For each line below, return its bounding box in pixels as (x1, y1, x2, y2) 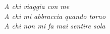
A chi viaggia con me (4, 1, 70, 11)
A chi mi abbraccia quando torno (4, 10, 106, 21)
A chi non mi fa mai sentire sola (4, 20, 105, 31)
